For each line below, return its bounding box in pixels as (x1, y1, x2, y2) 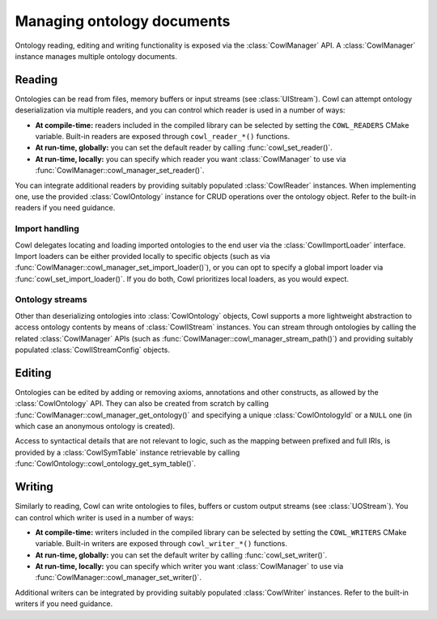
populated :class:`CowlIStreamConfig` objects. (15, 345, 170, 354)
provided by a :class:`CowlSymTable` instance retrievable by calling (15, 447, 240, 457)
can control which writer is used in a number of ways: (15, 512, 194, 522)
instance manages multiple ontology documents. (15, 51, 177, 61)
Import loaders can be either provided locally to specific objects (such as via (15, 251, 270, 261)
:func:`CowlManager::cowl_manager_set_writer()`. (35, 573, 202, 583)
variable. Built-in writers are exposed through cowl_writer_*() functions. (35, 539, 287, 549)
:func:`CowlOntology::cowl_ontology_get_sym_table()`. (15, 459, 197, 468)
